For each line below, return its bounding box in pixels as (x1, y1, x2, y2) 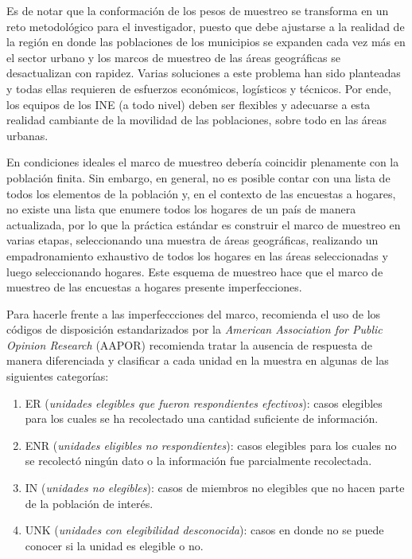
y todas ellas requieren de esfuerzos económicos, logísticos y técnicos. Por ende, (6, 80, 391, 96)
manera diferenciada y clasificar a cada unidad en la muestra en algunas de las (6, 352, 389, 369)
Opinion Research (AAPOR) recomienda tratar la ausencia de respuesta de (6, 336, 373, 353)
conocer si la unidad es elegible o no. (25, 537, 204, 553)
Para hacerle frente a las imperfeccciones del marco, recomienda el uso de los (6, 305, 381, 322)
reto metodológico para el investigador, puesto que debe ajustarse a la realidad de (6, 18, 405, 34)
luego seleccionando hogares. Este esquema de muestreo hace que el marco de (6, 263, 383, 279)
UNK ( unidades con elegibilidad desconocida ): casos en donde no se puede (25, 522, 384, 538)
